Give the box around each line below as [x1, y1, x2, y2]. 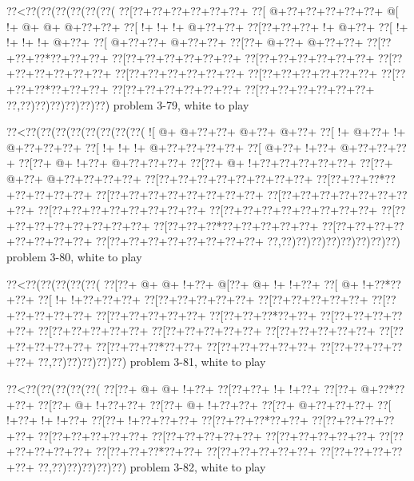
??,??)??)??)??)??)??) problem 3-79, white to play [6, 96, 249, 113]
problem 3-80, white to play [6, 248, 142, 264]
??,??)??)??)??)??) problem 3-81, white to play [38, 353, 266, 370]
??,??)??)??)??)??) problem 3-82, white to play [38, 459, 266, 475]
